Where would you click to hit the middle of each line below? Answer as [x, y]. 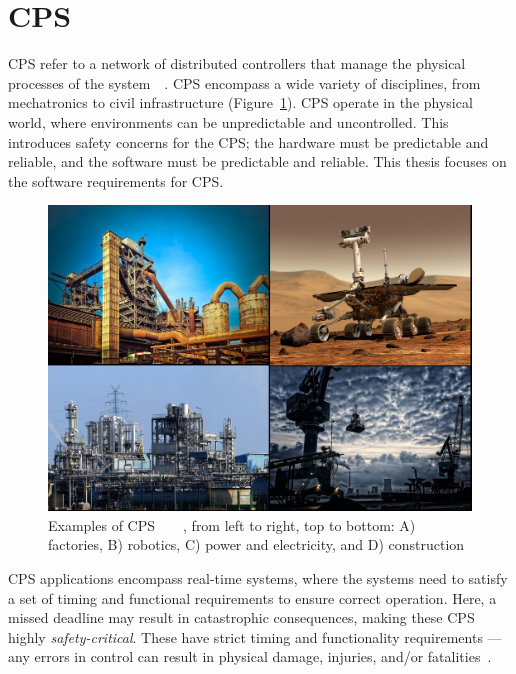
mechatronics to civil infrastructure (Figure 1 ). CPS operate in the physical [240, 102]
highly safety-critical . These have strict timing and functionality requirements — [255, 636]
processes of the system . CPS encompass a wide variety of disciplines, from [244, 82]
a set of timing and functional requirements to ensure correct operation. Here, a [252, 597]
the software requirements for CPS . [116, 180]
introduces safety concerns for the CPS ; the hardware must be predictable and [248, 141]
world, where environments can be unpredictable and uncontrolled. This [228, 121]
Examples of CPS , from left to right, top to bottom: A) [232, 524]
